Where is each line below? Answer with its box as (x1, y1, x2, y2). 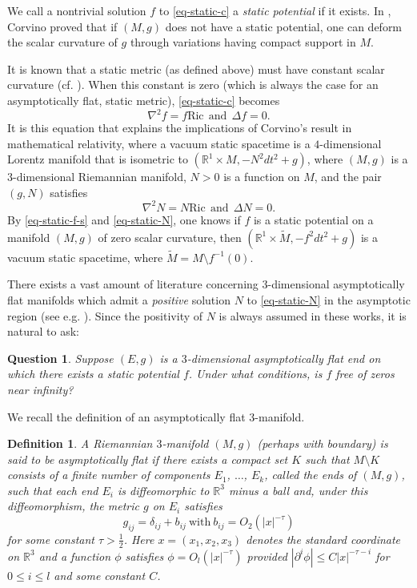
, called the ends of (264, 466, 357, 483)
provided (247, 547, 287, 564)
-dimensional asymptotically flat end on (186, 349, 381, 366)
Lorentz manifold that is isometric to (7, 151, 188, 167)
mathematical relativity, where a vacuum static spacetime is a (7, 135, 311, 151)
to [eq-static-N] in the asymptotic (247, 291, 411, 308)
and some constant (54, 566, 146, 583)
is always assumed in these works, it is (219, 307, 407, 324)
